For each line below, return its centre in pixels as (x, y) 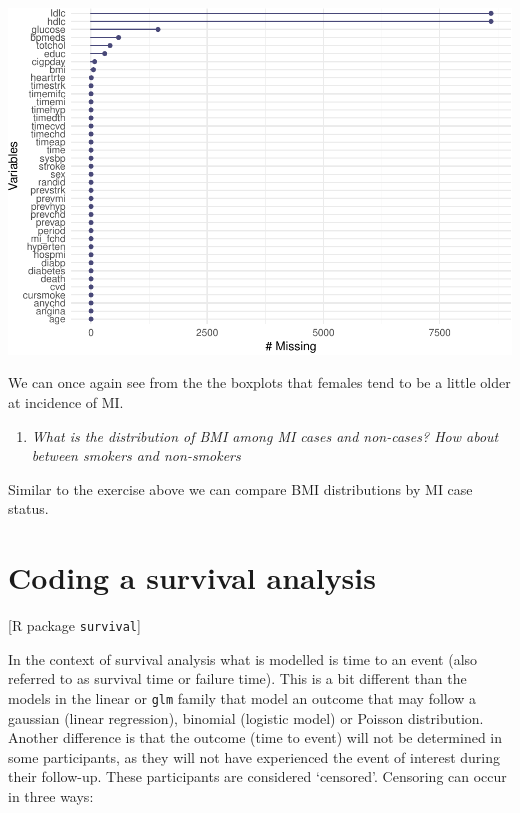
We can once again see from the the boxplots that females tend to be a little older (259, 382)
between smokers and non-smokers (136, 455)
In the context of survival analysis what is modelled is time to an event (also (243, 658)
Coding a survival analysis (192, 577)
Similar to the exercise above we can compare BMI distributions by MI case (240, 488)
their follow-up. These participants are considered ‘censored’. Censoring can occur (257, 776)
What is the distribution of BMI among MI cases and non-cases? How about (265, 435)
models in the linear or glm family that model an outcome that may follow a (242, 697)
